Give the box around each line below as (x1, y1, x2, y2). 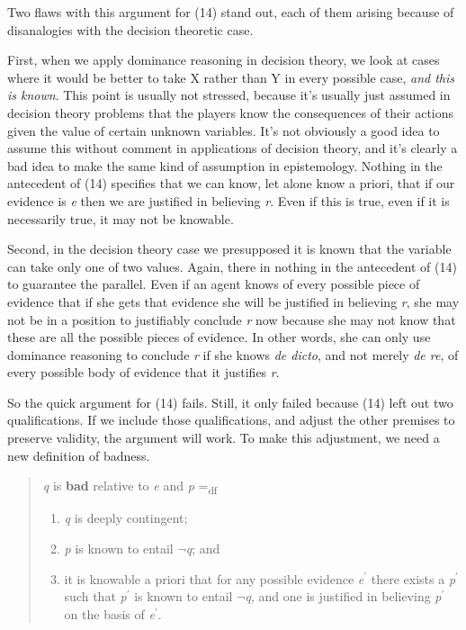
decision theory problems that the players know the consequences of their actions (7, 103, 454, 121)
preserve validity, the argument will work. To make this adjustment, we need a (7, 428, 440, 447)
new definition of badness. (7, 445, 150, 464)
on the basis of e (64, 604, 155, 623)
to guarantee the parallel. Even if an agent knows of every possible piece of (7, 274, 420, 293)
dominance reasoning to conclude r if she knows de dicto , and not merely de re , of (7, 345, 459, 364)
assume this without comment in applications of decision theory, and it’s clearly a (7, 139, 458, 157)
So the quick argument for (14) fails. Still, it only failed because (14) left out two (7, 392, 453, 411)
